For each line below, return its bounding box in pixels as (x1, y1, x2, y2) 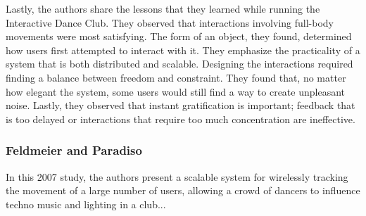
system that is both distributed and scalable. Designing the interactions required (6, 56, 353, 71)
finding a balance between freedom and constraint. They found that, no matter (6, 70, 346, 84)
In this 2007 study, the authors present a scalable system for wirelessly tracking (6, 169, 348, 184)
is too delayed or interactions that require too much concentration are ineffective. (6, 111, 355, 126)
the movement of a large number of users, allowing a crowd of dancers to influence (6, 183, 360, 198)
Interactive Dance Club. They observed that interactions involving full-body (6, 15, 334, 30)
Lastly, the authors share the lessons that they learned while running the (6, 1, 320, 15)
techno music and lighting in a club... (6, 196, 166, 211)
